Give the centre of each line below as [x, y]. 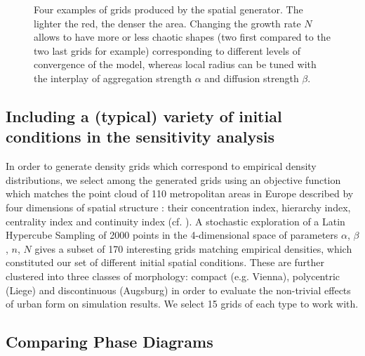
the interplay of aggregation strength [113, 78]
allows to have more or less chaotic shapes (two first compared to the [182, 37]
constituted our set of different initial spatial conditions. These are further [165, 262]
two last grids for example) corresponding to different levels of [167, 50]
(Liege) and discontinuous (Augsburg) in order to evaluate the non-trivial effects [178, 290]
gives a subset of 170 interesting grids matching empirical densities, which [193, 248]
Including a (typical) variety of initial [144, 116]
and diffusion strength [252, 78]
